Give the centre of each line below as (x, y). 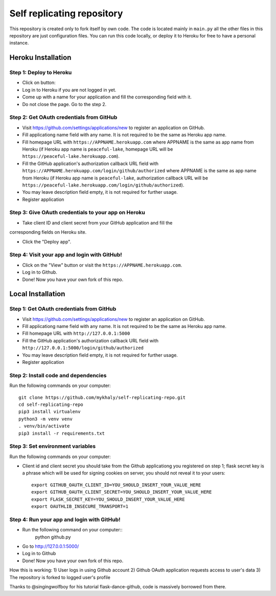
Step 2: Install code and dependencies (58, 375)
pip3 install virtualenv (50, 412)
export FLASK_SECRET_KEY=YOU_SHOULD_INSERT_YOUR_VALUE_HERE (108, 499)
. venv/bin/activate (44, 426)
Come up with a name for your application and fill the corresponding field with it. (107, 97)
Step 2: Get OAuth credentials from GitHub (63, 117)
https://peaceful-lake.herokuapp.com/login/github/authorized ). (103, 185)
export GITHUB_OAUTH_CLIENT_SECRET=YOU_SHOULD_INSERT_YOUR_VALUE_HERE (122, 492)
